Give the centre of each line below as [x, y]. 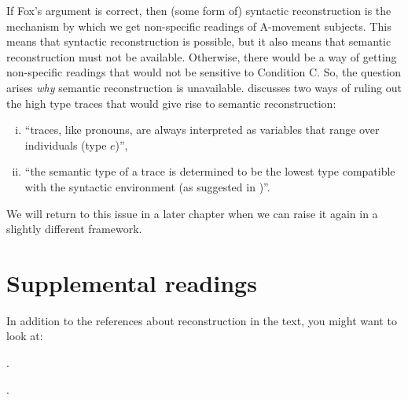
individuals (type [66, 144]
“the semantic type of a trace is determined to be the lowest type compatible [210, 171]
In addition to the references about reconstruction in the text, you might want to [202, 320]
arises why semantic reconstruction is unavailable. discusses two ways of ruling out [204, 87]
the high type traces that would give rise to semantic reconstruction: [171, 103]
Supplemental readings [132, 282]
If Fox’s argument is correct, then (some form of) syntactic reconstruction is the [199, 10]
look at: [25, 336]
